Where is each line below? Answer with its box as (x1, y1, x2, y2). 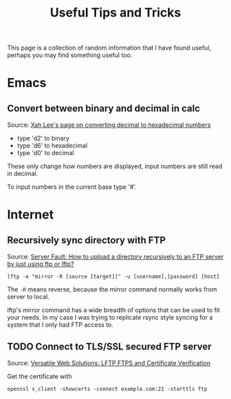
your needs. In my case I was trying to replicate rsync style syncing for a (7, 314, 213, 322)
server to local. (7, 293, 49, 301)
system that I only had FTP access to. (7, 320, 113, 329)
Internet (7, 207, 54, 223)
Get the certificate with (7, 372, 72, 380)
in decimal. (7, 170, 38, 178)
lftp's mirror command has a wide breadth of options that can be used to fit (7, 306, 220, 314)
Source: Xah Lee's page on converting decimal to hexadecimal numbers (7, 121, 211, 129)
